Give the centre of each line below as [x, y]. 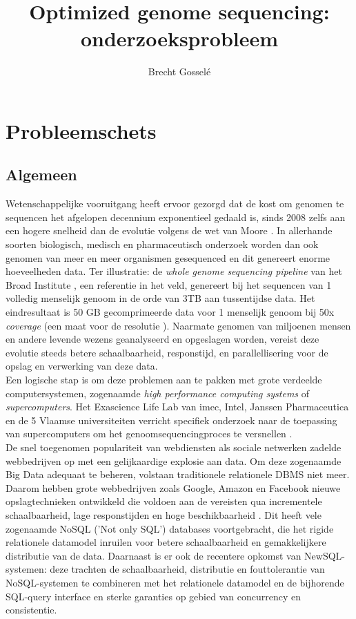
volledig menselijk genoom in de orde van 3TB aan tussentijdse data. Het [160, 298]
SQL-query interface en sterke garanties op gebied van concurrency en [153, 596]
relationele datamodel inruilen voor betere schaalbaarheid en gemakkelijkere [166, 542]
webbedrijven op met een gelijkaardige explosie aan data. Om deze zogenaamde [174, 460]
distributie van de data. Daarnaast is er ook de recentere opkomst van [154, 555]
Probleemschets [81, 130]
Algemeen [41, 174]
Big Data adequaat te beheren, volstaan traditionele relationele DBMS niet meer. [178, 474]
